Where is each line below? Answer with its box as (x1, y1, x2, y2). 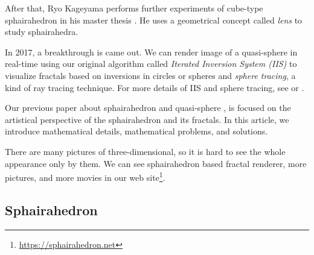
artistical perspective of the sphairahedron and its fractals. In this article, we (5, 113, 289, 125)
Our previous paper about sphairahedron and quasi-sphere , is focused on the (5, 101, 291, 114)
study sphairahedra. (5, 25, 78, 38)
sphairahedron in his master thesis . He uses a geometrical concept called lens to (5, 13, 303, 26)
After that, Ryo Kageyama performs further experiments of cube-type (5, 2, 263, 14)
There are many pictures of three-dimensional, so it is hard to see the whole (5, 145, 286, 157)
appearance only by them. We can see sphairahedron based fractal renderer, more (5, 157, 307, 169)
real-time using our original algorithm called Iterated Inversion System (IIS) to (5, 57, 297, 70)
